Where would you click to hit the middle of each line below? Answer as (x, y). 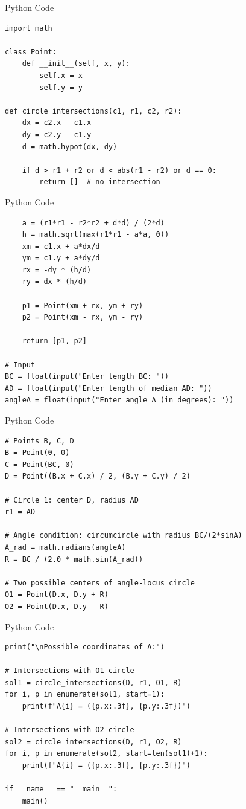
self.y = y (61, 87)
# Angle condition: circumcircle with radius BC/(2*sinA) (124, 536)
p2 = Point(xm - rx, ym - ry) (83, 317)
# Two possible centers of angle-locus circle (100, 583)
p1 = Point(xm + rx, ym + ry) (83, 305)
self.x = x (61, 75)
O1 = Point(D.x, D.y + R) (57, 595)
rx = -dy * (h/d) (57, 270)
